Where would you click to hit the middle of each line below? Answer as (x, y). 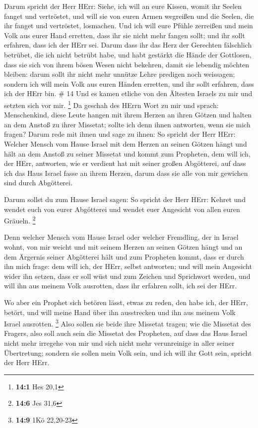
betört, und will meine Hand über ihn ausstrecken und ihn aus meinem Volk (120, 312)
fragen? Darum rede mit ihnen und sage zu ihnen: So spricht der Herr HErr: (120, 134)
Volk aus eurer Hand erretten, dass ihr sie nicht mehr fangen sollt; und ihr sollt (125, 35)
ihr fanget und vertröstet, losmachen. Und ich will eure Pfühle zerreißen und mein (129, 26)
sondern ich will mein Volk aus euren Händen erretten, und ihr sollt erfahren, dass (129, 83)
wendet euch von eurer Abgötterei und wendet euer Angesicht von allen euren (122, 209)
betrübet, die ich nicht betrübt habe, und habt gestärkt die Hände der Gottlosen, (128, 54)
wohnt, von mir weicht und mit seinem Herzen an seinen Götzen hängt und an (123, 246)
